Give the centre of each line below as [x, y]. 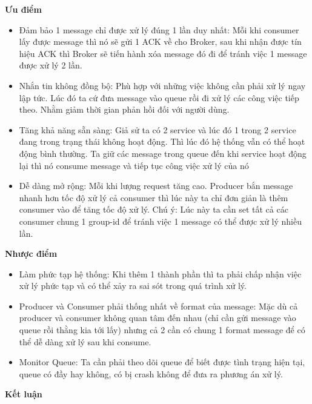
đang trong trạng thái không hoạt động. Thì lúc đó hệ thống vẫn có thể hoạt [162, 141]
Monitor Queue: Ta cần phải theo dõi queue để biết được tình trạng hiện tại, [162, 362]
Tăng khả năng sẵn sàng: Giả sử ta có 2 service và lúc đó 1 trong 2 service [158, 129]
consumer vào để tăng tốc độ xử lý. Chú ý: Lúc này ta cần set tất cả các [154, 209]
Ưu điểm [23, 9]
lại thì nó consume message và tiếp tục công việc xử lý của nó [134, 165]
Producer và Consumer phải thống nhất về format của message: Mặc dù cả [158, 306]
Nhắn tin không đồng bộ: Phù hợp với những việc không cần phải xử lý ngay [162, 85]
